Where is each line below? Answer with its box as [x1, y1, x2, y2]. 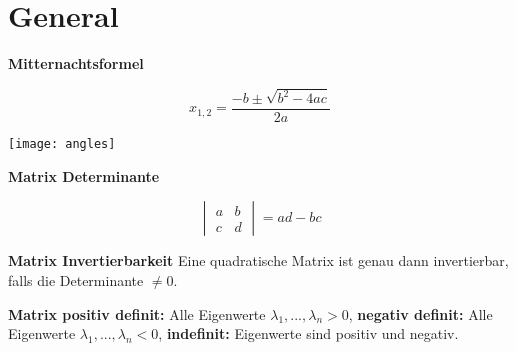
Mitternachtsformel [8, 53, 144, 74]
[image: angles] [8, 137, 116, 152]
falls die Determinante [8, 269, 144, 290]
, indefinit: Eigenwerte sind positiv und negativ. [158, 323, 459, 344]
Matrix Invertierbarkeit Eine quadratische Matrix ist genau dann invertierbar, [8, 250, 509, 271]
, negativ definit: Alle [348, 303, 493, 324]
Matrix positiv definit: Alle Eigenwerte [8, 303, 266, 324]
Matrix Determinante [8, 165, 160, 186]
